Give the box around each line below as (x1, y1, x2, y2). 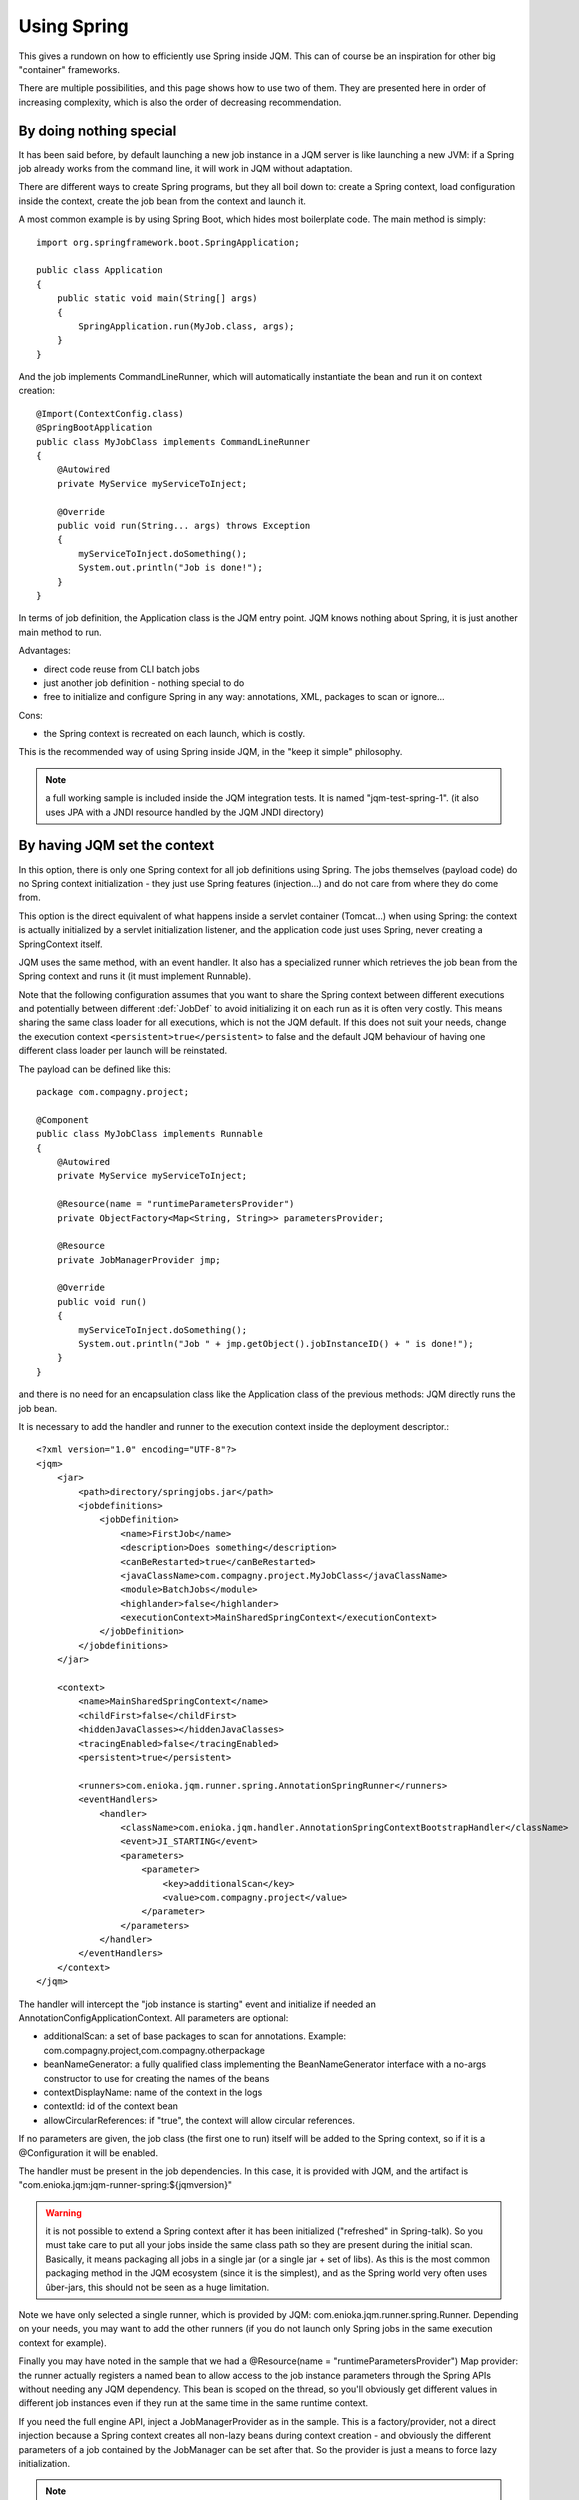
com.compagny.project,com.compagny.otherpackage (43, 2044, 265, 2056)
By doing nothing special (18, 122, 177, 139)
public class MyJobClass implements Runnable (36, 1128, 264, 1140)
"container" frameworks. (18, 63, 120, 75)
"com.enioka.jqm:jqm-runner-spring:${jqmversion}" (18, 2179, 233, 2191)
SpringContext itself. (18, 938, 104, 950)
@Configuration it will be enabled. (18, 2146, 159, 2159)
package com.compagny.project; (36, 1086, 190, 1098)
